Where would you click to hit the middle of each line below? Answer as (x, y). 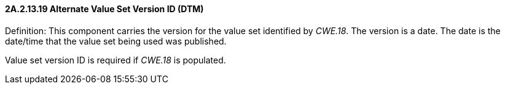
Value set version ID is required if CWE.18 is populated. (115, 60)
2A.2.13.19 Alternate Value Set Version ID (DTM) (104, 9)
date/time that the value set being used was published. (116, 41)
